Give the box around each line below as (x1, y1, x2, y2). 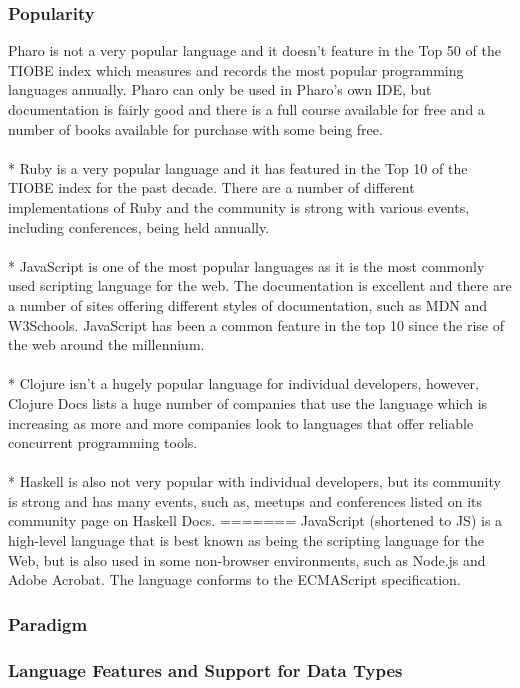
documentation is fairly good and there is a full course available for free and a (8, 99, 485, 119)
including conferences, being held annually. (8, 216, 270, 237)
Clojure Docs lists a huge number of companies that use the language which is (8, 392, 488, 413)
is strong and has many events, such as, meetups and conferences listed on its (8, 490, 483, 511)
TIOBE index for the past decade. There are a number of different (8, 177, 415, 198)
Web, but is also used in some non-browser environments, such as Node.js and (8, 549, 486, 570)
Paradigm (8, 611, 88, 636)
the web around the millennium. (8, 334, 205, 355)
